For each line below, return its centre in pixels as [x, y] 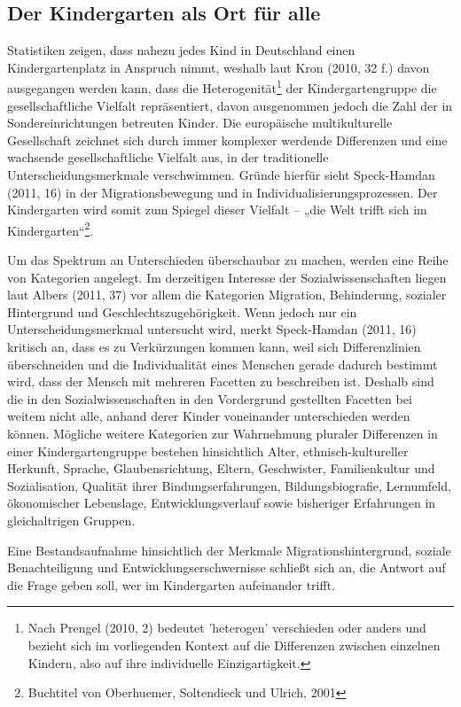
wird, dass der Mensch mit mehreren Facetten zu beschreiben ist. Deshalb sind [221, 381]
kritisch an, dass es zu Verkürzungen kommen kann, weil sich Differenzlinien [214, 347]
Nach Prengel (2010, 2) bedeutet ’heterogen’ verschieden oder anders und [227, 628]
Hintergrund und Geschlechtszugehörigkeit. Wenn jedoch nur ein [182, 311]
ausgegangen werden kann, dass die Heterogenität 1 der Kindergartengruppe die [222, 87]
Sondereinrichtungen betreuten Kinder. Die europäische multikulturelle [200, 123]
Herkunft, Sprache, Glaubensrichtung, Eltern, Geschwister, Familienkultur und [221, 468]
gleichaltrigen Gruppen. [71, 520]
